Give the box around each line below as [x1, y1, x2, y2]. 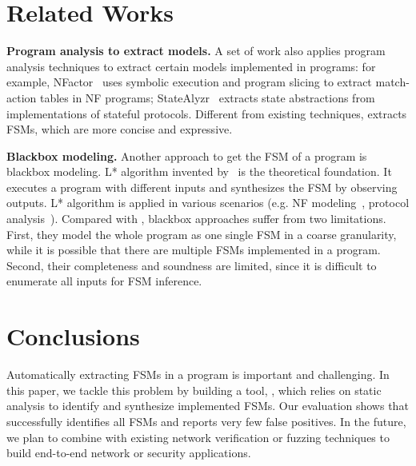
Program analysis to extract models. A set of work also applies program [6, 42, 386, 59]
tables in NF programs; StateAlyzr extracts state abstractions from [39, 89, 375, 106]
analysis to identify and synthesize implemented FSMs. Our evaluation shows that [6, 397, 409, 414]
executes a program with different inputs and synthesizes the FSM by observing [6, 178, 398, 195]
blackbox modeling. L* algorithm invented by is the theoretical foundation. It [6, 163, 392, 180]
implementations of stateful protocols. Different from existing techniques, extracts [6, 105, 407, 121]
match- [375, 74, 410, 90]
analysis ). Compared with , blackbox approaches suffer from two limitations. [6, 210, 386, 227]
